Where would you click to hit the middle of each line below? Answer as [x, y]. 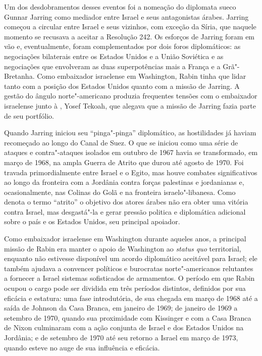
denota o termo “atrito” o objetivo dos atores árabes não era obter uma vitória [126, 202]
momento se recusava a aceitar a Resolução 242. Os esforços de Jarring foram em [129, 36]
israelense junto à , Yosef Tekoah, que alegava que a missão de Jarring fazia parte [130, 105]
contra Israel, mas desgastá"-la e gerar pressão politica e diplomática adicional [125, 211]
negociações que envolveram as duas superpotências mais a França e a [112, 66]
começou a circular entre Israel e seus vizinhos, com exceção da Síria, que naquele [130, 27]
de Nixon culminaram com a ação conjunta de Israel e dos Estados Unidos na [124, 327]
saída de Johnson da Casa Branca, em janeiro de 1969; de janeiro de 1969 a [121, 308]
